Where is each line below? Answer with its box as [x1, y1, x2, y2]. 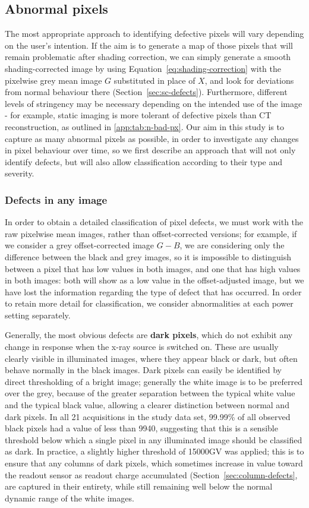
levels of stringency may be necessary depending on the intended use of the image [5, 97, 302, 109]
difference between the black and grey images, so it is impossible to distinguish [5, 250, 292, 263]
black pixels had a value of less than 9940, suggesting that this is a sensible [5, 422, 278, 434]
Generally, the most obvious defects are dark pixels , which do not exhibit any [5, 329, 293, 341]
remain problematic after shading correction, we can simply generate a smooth [5, 51, 291, 63]
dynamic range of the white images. [5, 491, 134, 504]
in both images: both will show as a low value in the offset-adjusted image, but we [5, 274, 304, 286]
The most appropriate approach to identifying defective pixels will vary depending [5, 27, 304, 40]
